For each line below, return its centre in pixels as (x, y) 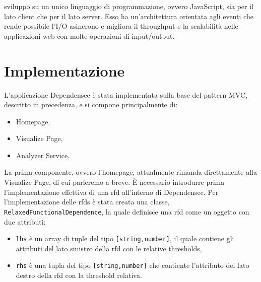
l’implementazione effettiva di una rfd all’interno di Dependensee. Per (111, 192)
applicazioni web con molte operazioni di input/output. (89, 36)
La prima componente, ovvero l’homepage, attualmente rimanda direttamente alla (131, 172)
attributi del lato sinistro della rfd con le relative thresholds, (109, 248)
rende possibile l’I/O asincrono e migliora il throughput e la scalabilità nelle (121, 26)
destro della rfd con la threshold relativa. (79, 275)
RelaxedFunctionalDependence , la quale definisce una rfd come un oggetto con (127, 211)
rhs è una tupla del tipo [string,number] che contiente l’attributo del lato (133, 265)
